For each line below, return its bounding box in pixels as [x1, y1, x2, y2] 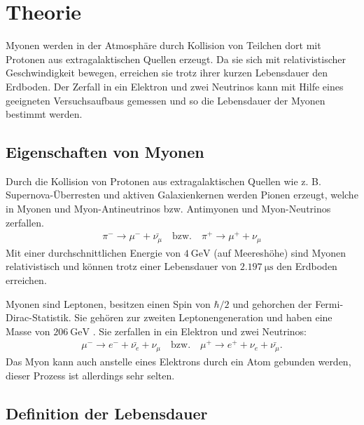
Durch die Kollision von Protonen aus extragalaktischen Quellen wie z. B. [6, 173, 321, 188]
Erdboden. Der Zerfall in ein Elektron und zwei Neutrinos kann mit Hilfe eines [6, 79, 344, 93]
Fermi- [315, 296, 344, 311]
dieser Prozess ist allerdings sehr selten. [6, 367, 175, 382]
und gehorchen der [232, 296, 312, 311]
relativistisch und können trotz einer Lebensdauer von [6, 259, 237, 274]
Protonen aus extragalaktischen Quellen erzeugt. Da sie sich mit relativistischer [6, 51, 346, 66]
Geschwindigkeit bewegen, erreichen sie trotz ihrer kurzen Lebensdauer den [6, 65, 328, 80]
